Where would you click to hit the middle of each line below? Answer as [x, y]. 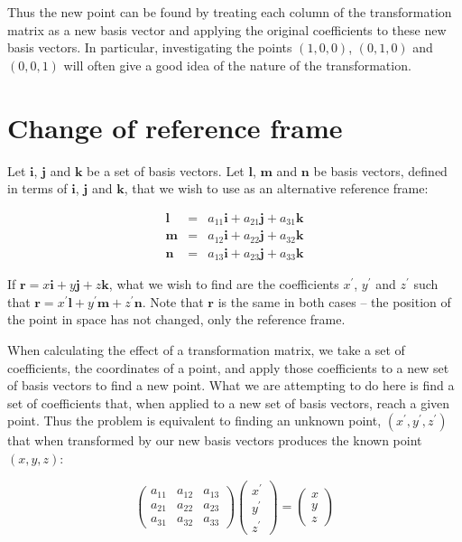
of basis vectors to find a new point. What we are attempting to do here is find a [231, 385]
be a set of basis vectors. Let [166, 170]
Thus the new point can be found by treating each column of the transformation [230, 12]
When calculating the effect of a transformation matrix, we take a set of [206, 349]
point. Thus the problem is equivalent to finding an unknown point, [194, 421]
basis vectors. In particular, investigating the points [150, 47]
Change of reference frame [175, 127]
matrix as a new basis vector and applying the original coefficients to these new [227, 29]
